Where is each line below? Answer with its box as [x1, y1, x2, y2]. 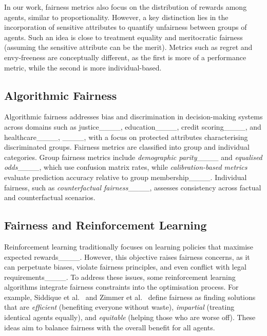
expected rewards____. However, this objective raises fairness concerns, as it [4, 251, 250, 262]
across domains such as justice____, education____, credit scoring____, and [4, 121, 261, 132]
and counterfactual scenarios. [4, 192, 96, 203]
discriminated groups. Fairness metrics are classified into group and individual [4, 142, 250, 152]
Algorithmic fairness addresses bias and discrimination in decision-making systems [4, 111, 263, 122]
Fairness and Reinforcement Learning [4, 217, 207, 233]
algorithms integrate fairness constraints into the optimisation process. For [4, 281, 239, 292]
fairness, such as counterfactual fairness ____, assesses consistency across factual [4, 182, 261, 192]
